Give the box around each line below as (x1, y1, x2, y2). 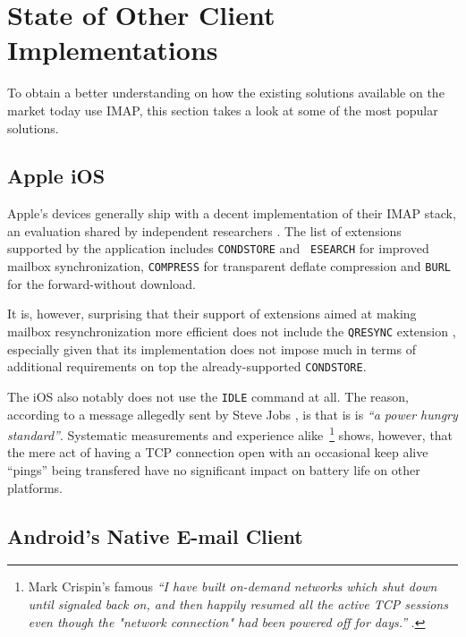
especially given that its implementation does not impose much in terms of (7, 339, 416, 358)
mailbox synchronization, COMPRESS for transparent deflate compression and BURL (7, 257, 451, 276)
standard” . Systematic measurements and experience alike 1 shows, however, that (7, 423, 453, 444)
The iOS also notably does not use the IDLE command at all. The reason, (7, 386, 409, 405)
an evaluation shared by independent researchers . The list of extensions (7, 221, 402, 240)
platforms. (7, 478, 63, 497)
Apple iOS (7, 162, 106, 190)
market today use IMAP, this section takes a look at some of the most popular (7, 100, 438, 119)
